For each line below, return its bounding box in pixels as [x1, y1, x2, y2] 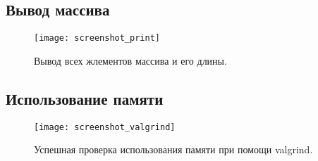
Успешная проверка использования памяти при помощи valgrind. [34, 142, 313, 157]
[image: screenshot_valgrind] [34, 122, 176, 132]
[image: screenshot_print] [34, 33, 160, 44]
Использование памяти [6, 87, 164, 109]
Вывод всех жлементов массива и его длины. [34, 53, 227, 67]
